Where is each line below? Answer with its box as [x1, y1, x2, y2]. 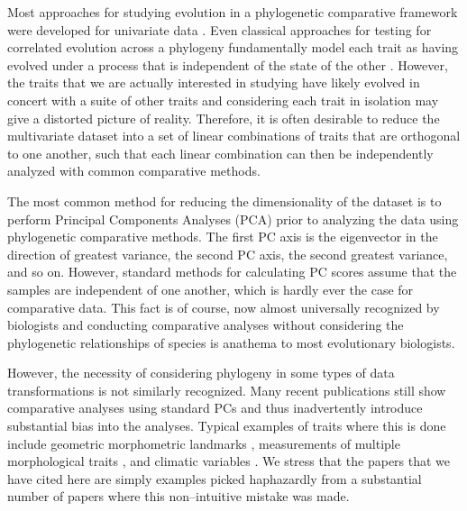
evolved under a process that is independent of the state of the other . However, [7, 55, 448, 74]
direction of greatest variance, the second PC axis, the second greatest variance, [7, 244, 448, 263]
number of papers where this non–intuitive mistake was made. [7, 487, 350, 506]
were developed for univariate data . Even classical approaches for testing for [7, 20, 432, 39]
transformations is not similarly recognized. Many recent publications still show [7, 380, 446, 399]
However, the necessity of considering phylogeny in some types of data [7, 363, 395, 382]
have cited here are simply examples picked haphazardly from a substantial [7, 469, 422, 488]
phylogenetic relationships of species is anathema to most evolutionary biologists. [7, 333, 455, 351]
